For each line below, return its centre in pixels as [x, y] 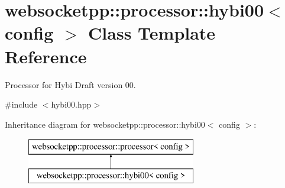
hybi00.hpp [71, 104]
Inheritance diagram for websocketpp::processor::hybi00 [105, 124]
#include [21, 104]
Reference [46, 56]
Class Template [152, 33]
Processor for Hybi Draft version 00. [70, 84]
